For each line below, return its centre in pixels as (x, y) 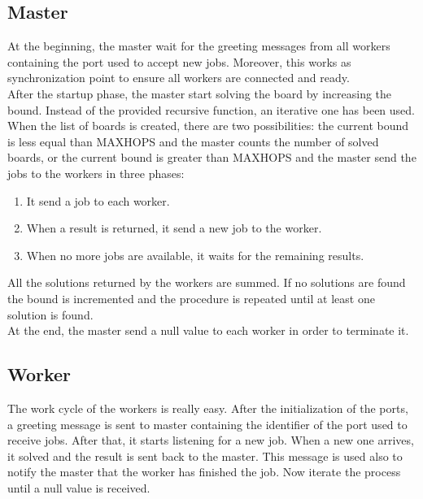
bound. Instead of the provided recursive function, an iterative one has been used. (211, 109)
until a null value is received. (79, 487)
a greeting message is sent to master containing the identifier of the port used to (207, 424)
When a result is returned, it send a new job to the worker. (174, 228)
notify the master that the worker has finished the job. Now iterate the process (204, 472)
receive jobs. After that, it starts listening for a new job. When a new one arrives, (211, 440)
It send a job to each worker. (98, 200)
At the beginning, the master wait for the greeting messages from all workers (199, 46)
